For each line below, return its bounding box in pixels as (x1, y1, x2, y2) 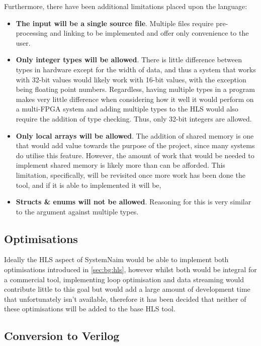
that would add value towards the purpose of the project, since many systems (16, 140, 255, 151)
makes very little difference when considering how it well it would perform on (16, 93, 254, 104)
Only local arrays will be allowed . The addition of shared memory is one (16, 130, 254, 141)
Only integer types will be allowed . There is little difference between (16, 54, 242, 65)
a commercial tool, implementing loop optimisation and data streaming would (4, 274, 244, 284)
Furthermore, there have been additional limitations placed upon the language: (4, 1, 247, 11)
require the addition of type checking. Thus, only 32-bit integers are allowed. (16, 113, 252, 124)
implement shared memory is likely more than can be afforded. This (16, 160, 225, 170)
